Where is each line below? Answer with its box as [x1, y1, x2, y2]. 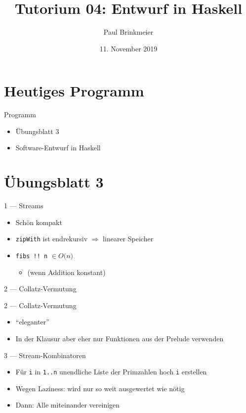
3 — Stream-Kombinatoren [4, 350, 86, 360]
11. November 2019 [99, 43, 158, 53]
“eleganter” [15, 317, 49, 327]
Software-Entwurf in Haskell [15, 142, 101, 153]
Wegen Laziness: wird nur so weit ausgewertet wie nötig [15, 383, 185, 393]
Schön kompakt [15, 217, 62, 227]
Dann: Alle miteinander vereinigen [15, 400, 120, 410]
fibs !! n [15, 253, 48, 260]
